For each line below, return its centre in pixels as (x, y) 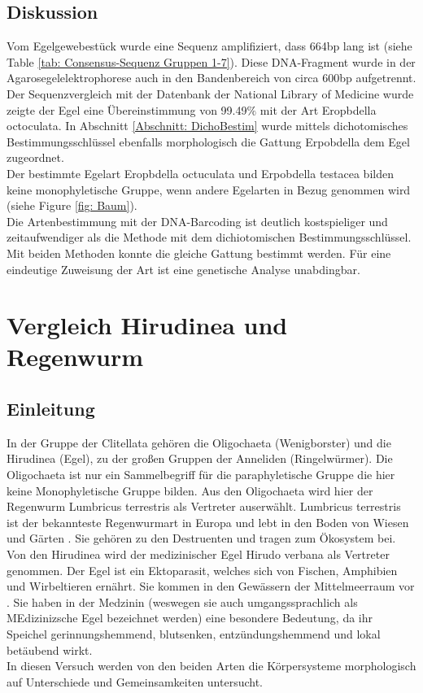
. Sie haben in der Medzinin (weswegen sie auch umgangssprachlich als (182, 601)
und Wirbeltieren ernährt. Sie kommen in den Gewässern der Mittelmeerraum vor (211, 586)
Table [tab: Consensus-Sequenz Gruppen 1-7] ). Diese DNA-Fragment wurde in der (211, 61)
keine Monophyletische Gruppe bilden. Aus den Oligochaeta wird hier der (190, 490)
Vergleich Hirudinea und (147, 325)
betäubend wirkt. (50, 649)
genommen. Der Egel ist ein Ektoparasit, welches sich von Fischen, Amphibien (202, 570)
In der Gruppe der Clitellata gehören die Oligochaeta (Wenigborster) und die (199, 442)
